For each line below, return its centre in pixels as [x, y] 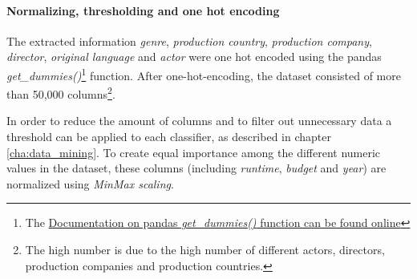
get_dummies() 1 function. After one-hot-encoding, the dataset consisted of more [204, 74]
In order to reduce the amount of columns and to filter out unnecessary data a [199, 121]
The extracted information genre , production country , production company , [189, 40]
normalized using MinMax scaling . [90, 183]
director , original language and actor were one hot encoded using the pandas [194, 57]
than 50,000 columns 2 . [61, 93]
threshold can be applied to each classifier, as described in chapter [169, 137]
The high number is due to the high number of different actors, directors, [205, 250]
